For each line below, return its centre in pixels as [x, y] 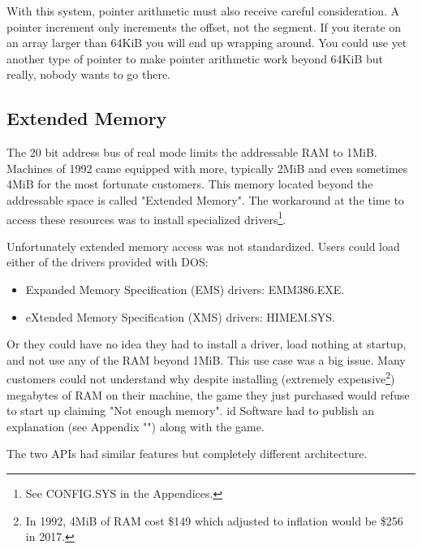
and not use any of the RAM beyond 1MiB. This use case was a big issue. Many [206, 359]
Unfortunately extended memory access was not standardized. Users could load [203, 246]
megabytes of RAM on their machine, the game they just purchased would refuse [208, 394]
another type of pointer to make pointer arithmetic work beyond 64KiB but [195, 58]
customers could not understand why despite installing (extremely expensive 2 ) [201, 378]
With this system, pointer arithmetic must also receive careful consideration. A [203, 11]
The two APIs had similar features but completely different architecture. [187, 454]
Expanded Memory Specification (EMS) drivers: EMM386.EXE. [185, 289]
